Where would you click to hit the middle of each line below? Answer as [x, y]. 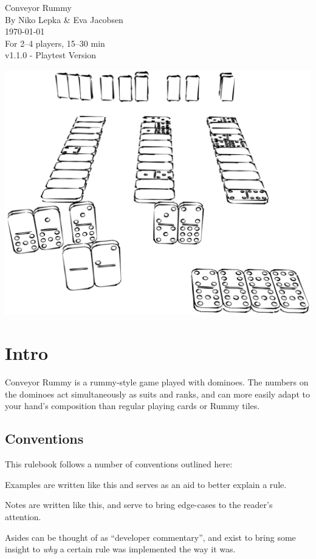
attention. [23, 517]
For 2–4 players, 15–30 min [55, 43]
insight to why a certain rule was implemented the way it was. [120, 549]
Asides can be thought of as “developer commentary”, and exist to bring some [150, 537]
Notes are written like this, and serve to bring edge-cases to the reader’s [139, 505]
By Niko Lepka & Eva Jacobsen [64, 19]
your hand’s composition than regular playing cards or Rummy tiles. [132, 406]
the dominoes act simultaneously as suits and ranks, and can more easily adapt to [157, 394]
